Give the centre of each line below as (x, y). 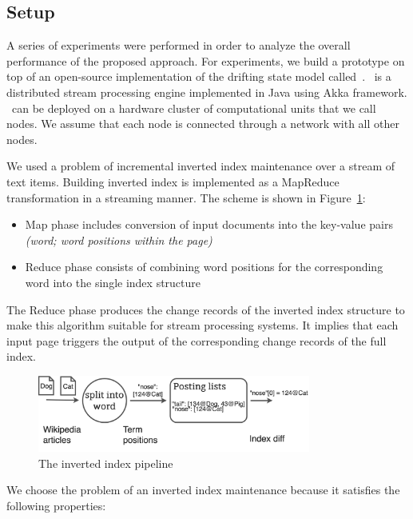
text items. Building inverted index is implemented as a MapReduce (173, 181)
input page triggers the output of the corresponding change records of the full (197, 340)
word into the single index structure (113, 282)
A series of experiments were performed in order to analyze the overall (179, 45)
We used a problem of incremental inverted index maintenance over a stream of (201, 166)
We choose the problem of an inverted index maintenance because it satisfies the (203, 490)
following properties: (56, 505)
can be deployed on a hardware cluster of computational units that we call (194, 108)
